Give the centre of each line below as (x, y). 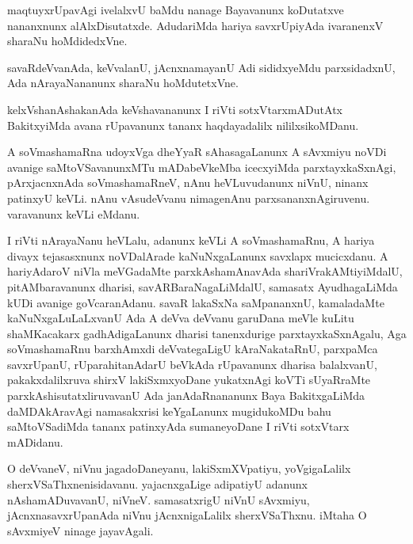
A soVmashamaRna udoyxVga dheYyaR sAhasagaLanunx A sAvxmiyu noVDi (197, 152)
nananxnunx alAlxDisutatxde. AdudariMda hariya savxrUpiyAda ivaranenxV (195, 25)
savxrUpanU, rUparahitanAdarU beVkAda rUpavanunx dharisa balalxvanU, (192, 364)
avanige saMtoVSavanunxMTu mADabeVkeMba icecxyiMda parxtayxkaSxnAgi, (202, 167)
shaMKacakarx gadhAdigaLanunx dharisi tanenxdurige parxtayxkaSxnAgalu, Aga (207, 333)
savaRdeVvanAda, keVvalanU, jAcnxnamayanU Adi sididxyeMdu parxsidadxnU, (201, 67)
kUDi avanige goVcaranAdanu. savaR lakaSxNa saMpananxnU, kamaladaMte (196, 302)
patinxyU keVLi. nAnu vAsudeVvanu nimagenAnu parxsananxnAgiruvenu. (189, 198)
